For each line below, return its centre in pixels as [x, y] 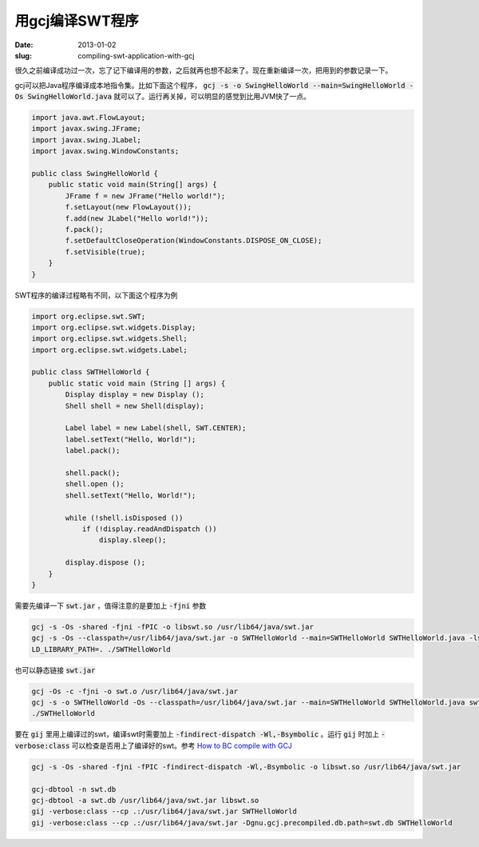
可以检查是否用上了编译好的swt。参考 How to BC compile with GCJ [182, 745]
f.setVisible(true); [105, 252]
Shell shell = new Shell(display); [135, 406]
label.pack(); [93, 451]
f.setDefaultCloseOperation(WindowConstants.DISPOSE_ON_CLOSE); [194, 241]
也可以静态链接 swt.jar [55, 670]
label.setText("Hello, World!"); [131, 439]
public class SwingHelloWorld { [95, 174]
